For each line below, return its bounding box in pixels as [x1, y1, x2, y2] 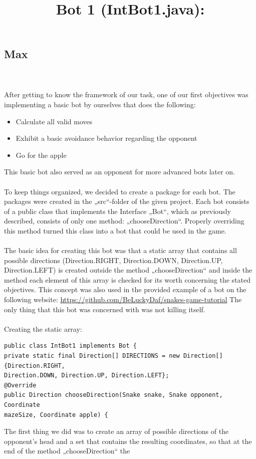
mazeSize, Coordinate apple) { [4, 411, 108, 418]
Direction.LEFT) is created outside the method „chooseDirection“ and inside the [4, 265, 252, 275]
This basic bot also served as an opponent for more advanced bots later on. [4, 166, 235, 177]
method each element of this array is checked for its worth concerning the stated [4, 274, 251, 285]
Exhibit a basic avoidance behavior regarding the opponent [16, 133, 197, 143]
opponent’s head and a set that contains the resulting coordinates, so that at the [4, 435, 252, 446]
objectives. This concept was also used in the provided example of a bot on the [4, 284, 246, 295]
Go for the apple [16, 149, 67, 160]
